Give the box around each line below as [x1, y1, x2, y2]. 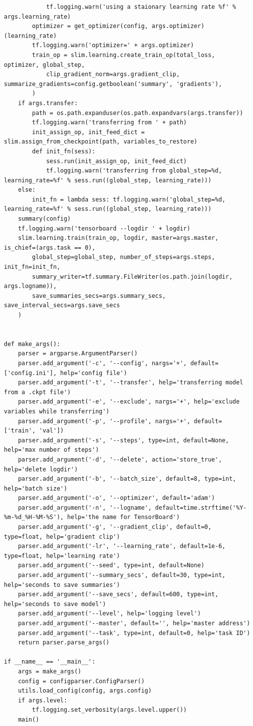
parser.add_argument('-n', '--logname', [18, 504, 152, 511]
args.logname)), [4, 283, 57, 290]
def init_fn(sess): [32, 147, 96, 155]
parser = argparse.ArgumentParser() [18, 350, 138, 357]
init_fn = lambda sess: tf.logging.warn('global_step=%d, [32, 196, 226, 203]
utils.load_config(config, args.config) [18, 687, 152, 695]
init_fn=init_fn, [4, 263, 60, 271]
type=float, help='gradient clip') [4, 533, 120, 540]
